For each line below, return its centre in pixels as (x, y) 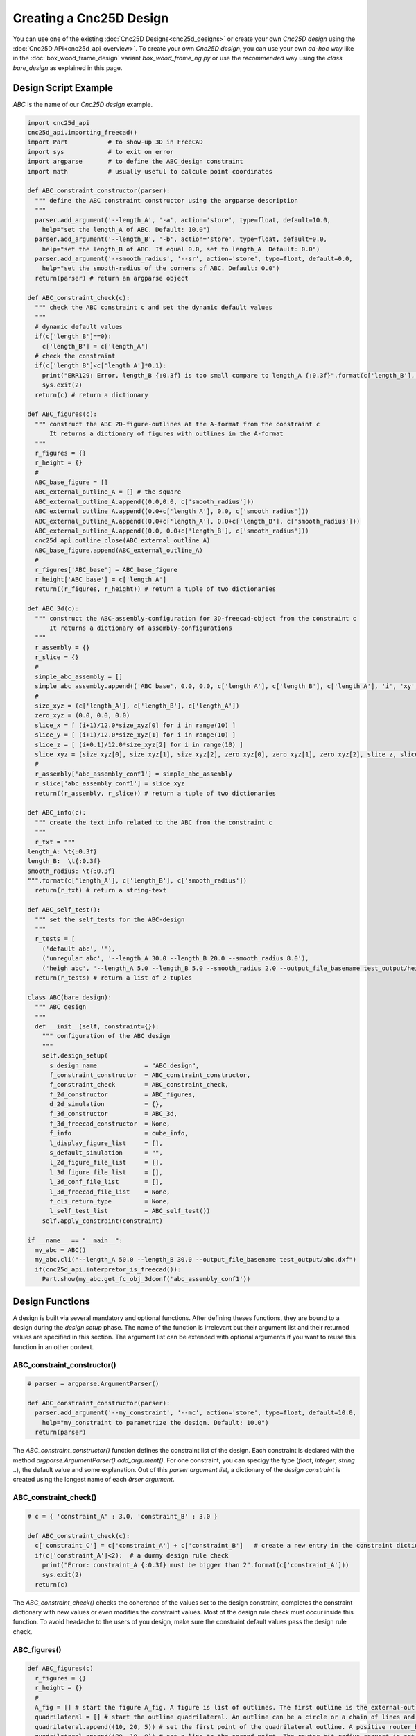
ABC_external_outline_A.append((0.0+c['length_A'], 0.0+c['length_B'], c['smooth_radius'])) (198, 521)
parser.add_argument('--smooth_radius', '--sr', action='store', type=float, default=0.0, (194, 259)
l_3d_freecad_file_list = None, (110, 1192)
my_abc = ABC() (61, 1250)
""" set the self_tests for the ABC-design (110, 919)
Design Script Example (63, 88)
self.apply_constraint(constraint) (102, 1221)
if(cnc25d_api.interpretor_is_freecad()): (108, 1269)
